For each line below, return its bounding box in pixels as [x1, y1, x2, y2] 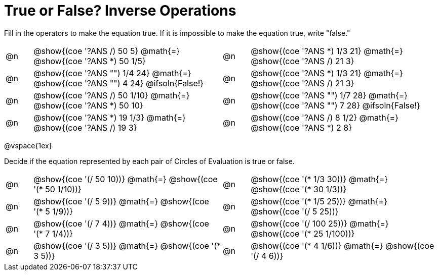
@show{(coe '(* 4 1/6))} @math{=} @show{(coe [251, 240, 434, 251]
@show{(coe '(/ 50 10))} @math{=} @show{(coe [33, 174, 218, 184]
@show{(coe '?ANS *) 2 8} [251, 122, 352, 133]
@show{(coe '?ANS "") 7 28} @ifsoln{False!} [251, 100, 420, 111]
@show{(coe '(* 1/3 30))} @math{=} [251, 174, 388, 184]
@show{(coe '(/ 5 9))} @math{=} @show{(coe [33, 196, 209, 206]
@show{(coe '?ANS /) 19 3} [33, 122, 137, 133]
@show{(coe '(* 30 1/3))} [251, 184, 347, 194]
